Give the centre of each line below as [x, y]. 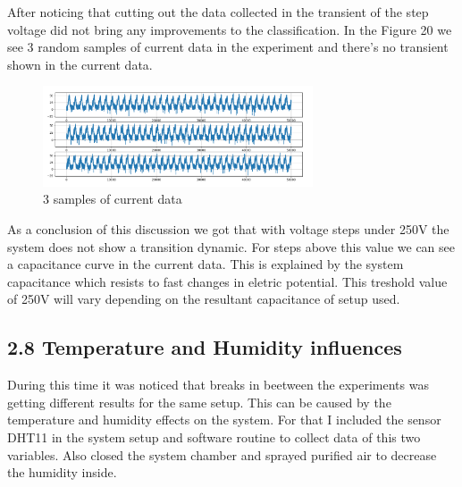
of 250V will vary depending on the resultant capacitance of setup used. [204, 299]
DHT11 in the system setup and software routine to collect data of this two [214, 437]
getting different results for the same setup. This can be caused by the [199, 402]
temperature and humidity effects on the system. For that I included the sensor [224, 420]
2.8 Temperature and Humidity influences [205, 347]
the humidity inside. [62, 472]
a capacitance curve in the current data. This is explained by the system [206, 264]
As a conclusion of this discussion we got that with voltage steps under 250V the [228, 229]
